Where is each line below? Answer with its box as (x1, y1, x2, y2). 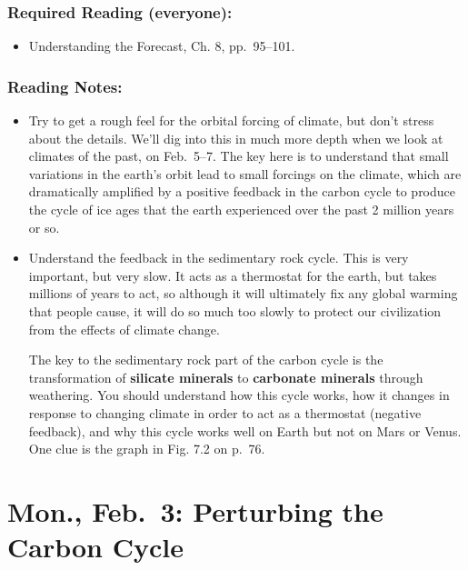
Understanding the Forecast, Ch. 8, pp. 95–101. (28, 36, 295, 55)
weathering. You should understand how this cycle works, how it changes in (28, 385, 450, 405)
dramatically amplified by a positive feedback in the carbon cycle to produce (28, 182, 456, 201)
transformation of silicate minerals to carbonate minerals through (28, 367, 423, 386)
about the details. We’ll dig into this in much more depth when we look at (28, 128, 443, 147)
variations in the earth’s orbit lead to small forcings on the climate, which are (28, 164, 462, 183)
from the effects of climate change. (28, 319, 220, 338)
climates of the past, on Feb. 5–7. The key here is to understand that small (28, 146, 449, 165)
